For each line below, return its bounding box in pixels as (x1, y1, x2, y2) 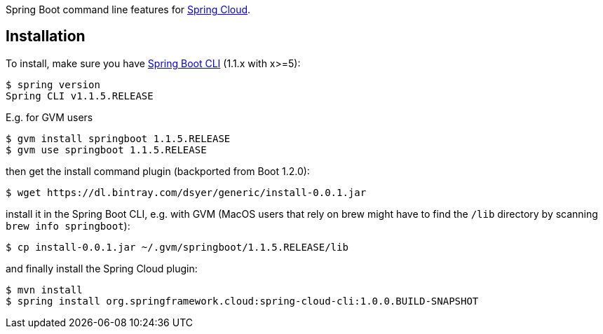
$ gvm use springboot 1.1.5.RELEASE (6, 144, 207, 155)
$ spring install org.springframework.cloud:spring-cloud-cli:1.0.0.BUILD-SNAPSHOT (6, 295, 479, 307)
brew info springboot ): (6, 219, 130, 232)
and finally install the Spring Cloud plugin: (6, 262, 198, 274)
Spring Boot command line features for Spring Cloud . (6, 4, 251, 15)
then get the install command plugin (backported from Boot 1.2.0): (6, 165, 310, 177)
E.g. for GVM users (6, 111, 93, 123)
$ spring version (6, 78, 100, 90)
